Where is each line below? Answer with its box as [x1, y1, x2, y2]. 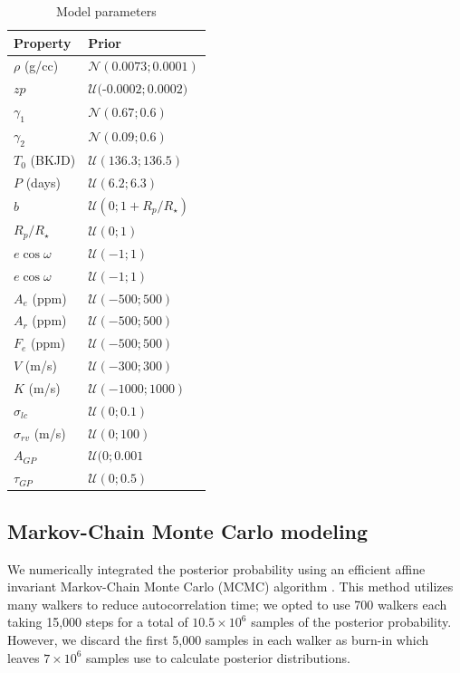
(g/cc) [24, 56, 59, 75]
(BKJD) [30, 150, 76, 169]
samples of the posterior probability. [251, 612, 452, 631]
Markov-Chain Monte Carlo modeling [7, 516, 369, 544]
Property [14, 33, 72, 52]
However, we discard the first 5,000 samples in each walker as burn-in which [7, 630, 429, 649]
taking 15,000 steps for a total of [7, 612, 188, 631]
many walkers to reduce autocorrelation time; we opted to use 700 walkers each [7, 594, 447, 613]
